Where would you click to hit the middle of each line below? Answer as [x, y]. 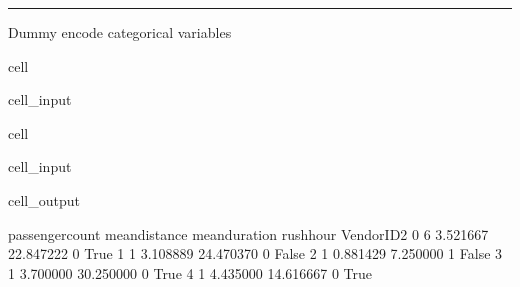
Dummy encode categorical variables [120, 32]
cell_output [44, 199]
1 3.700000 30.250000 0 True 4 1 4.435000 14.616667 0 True [190, 272]
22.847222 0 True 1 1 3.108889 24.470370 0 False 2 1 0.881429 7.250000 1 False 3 [255, 253]
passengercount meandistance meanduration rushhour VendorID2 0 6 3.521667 [248, 233]
